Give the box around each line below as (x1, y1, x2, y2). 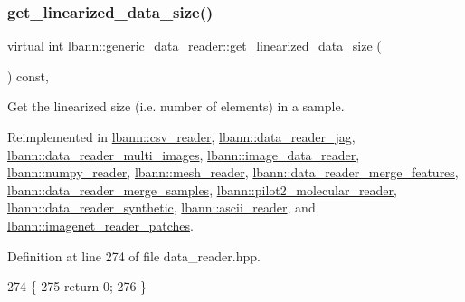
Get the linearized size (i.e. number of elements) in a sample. (7, 97, 345, 116)
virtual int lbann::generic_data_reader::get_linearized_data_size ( (7, 36, 382, 55)
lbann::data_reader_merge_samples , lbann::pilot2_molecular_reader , (7, 180, 397, 199)
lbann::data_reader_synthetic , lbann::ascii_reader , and (7, 198, 316, 217)
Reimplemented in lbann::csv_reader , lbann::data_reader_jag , (7, 127, 356, 146)
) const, (7, 66, 49, 85)
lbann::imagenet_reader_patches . (7, 215, 194, 234)
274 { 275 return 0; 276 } (7, 277, 147, 296)
